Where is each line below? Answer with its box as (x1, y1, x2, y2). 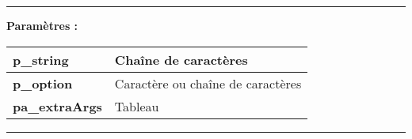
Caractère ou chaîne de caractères (114, 73, 302, 92)
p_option (13, 73, 73, 92)
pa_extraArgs (13, 96, 102, 115)
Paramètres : (6, 17, 78, 33)
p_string (13, 50, 69, 69)
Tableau (114, 96, 159, 115)
